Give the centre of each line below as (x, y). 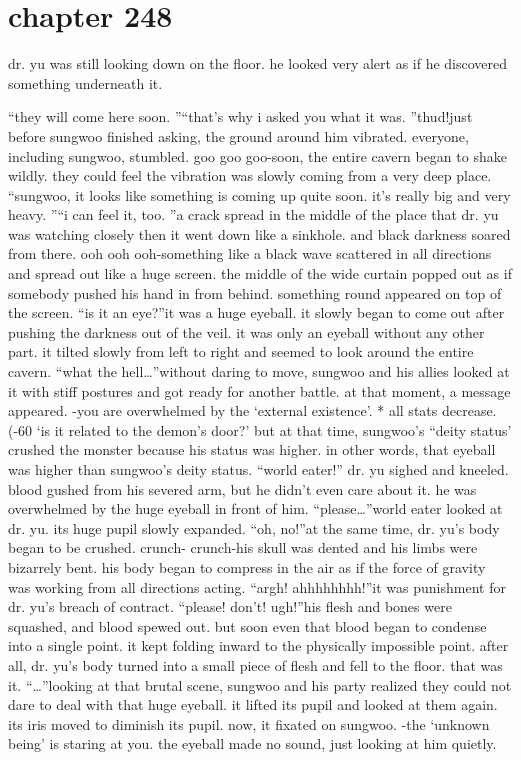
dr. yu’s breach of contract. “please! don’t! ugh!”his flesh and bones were (230, 606)
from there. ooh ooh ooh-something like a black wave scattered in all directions (250, 253)
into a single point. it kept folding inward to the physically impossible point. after (258, 645)
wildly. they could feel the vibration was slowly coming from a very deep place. (250, 175)
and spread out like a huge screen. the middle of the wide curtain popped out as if (260, 273)
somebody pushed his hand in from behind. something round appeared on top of (255, 292)
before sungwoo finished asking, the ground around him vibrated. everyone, (238, 135)
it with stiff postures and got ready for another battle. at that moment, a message (259, 390)
